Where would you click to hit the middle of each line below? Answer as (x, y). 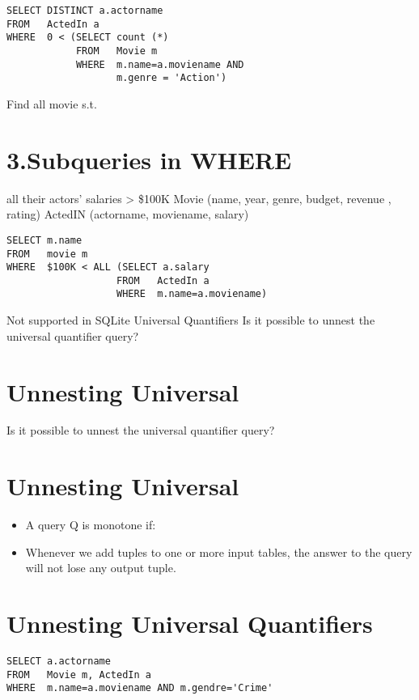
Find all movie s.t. (52, 103)
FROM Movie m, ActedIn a (79, 675)
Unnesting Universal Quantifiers (190, 624)
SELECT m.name (44, 240)
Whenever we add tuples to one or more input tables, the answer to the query (219, 552)
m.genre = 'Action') (172, 78)
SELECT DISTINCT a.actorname (85, 11)
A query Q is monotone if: (91, 525)
